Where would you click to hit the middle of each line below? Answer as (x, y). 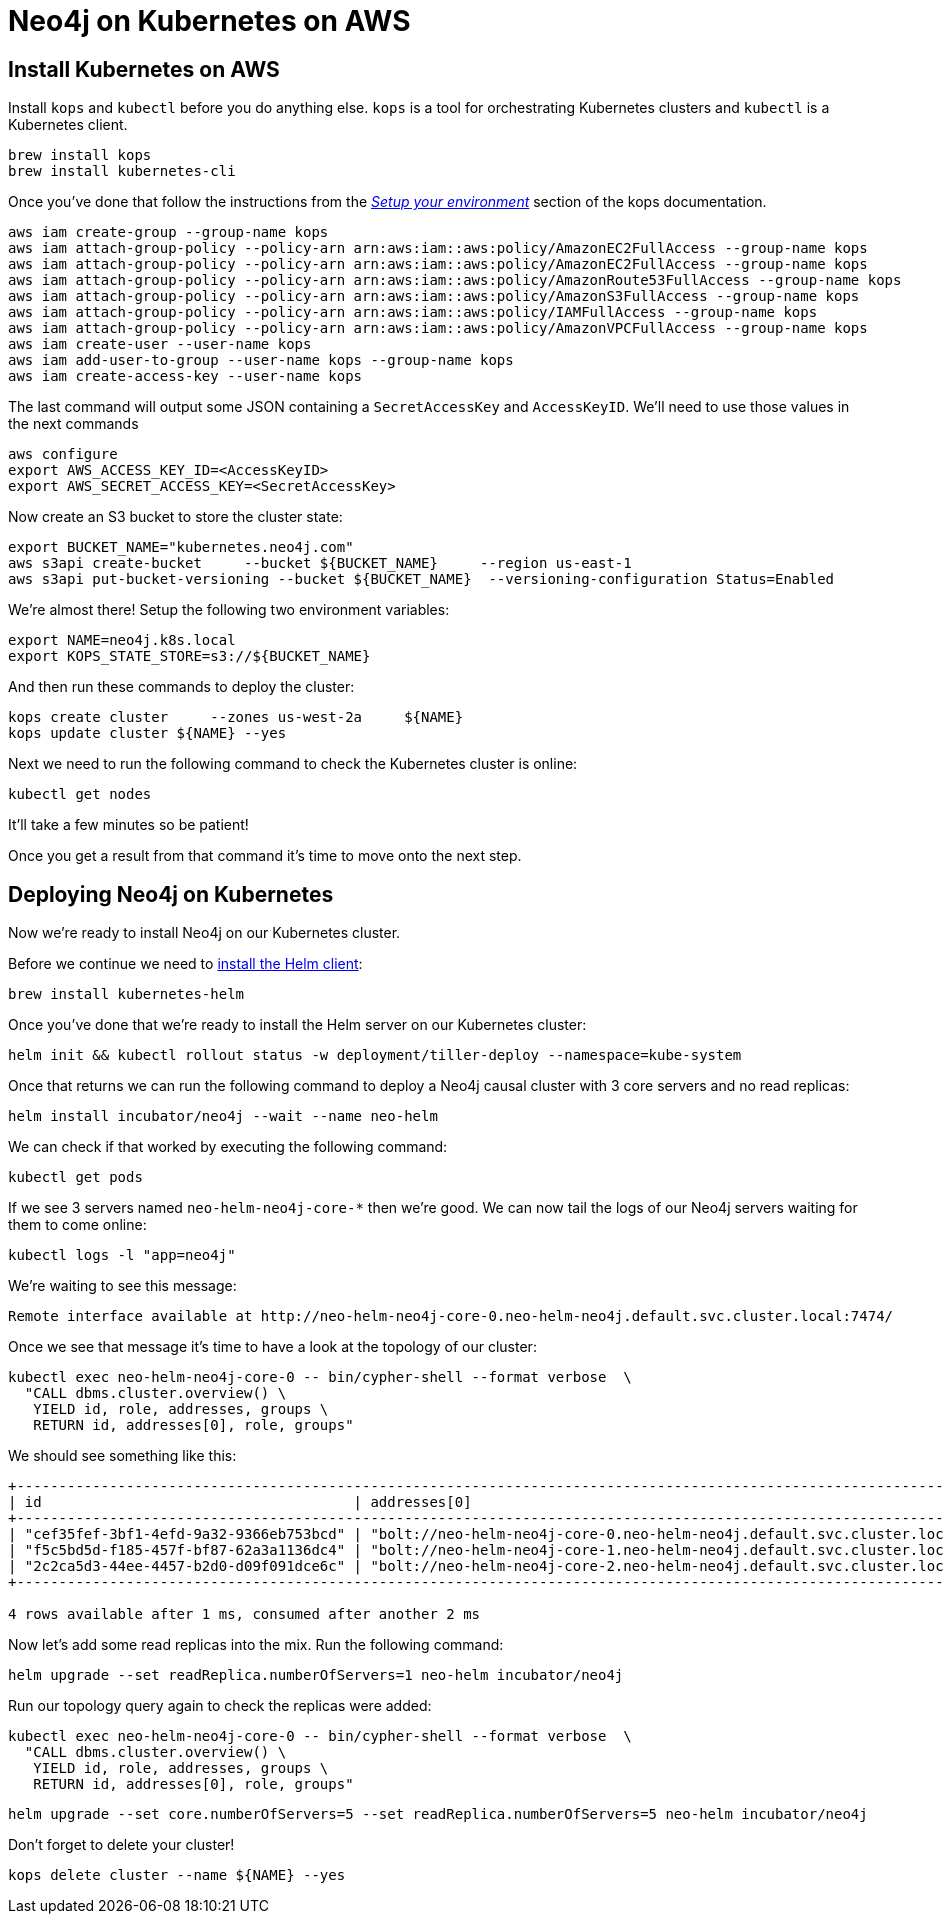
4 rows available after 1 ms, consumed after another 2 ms (244, 1614)
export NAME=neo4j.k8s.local (122, 640)
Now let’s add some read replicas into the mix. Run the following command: (256, 1645)
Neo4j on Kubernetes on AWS (209, 21)
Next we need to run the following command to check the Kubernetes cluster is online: (293, 764)
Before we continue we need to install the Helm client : (185, 964)
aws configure (63, 454)
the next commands (73, 424)
